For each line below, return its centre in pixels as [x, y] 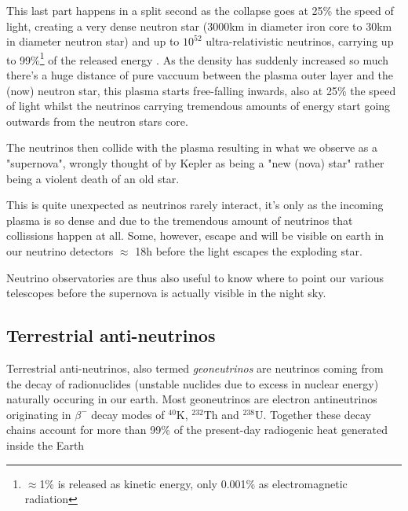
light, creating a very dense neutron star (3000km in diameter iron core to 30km [199, 26]
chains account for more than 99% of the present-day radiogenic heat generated [197, 430]
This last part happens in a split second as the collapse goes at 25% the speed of [200, 10]
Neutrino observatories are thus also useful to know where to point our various [195, 277]
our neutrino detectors [60, 250]
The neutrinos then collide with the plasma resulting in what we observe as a [192, 147]
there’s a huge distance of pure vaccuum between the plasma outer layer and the [200, 75]
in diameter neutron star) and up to [93, 41]
